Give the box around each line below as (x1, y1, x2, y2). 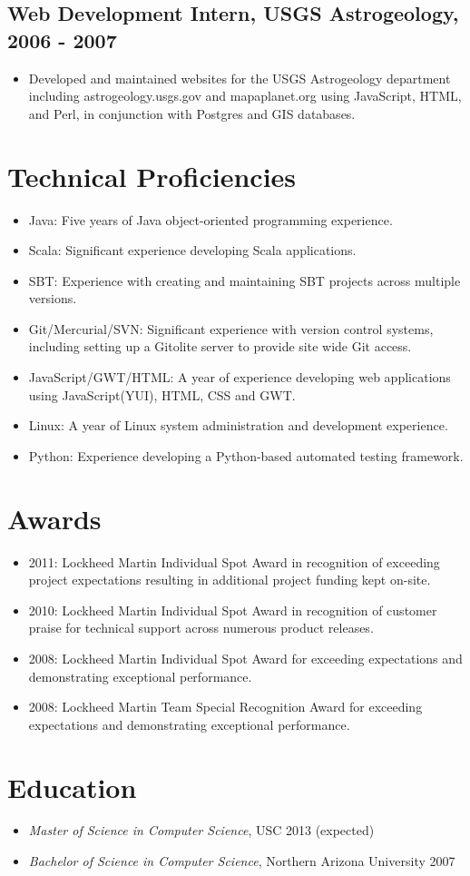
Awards (7, 499, 102, 536)
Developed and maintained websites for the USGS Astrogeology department (28, 68, 451, 87)
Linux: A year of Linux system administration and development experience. (28, 416, 448, 435)
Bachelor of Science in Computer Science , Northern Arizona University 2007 (28, 851, 455, 871)
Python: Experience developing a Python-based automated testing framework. (28, 446, 464, 465)
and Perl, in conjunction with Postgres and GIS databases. (28, 103, 356, 123)
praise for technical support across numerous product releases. (28, 618, 374, 637)
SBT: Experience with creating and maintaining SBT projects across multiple (28, 271, 461, 290)
